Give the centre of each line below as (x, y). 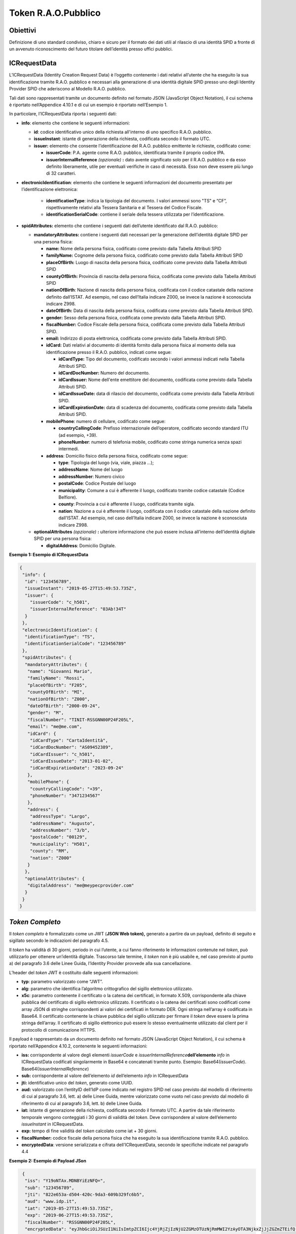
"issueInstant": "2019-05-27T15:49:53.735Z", (81, 588)
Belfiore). (68, 497)
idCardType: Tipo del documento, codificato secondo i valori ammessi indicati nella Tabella (151, 359)
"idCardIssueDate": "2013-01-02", (72, 761)
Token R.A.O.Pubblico (55, 13)
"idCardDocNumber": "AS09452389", (72, 747)
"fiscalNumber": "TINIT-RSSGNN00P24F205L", (81, 720)
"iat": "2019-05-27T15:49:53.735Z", (69, 1208)
